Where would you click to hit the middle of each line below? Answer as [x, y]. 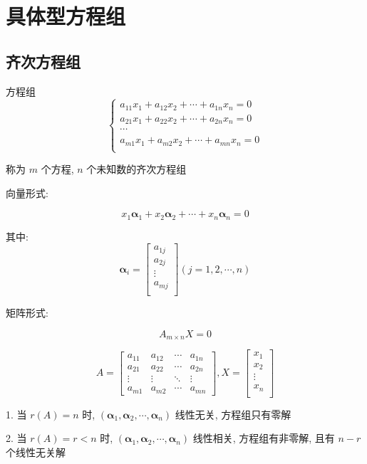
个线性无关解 [36, 452]
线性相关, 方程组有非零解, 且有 [264, 438]
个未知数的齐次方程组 [136, 169]
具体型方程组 [66, 16]
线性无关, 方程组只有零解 [233, 414]
